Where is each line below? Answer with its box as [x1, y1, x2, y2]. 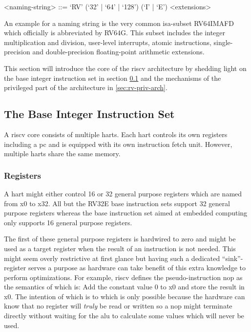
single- [213, 37, 233, 47]
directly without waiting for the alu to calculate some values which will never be [4, 310, 244, 321]
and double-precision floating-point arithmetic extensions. [32, 47, 205, 57]
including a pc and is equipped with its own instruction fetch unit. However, [4, 139, 232, 149]
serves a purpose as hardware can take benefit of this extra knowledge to [28, 262, 246, 273]
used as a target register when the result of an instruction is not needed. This [4, 243, 236, 253]
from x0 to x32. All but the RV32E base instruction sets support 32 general [4, 198, 230, 208]
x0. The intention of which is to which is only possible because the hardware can [4, 291, 245, 301]
